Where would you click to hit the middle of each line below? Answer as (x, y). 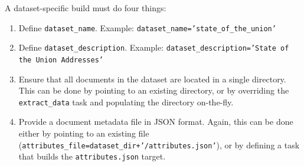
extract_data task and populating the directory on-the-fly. (126, 102)
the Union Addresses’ (61, 60)
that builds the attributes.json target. (92, 156)
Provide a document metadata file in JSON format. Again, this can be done (156, 122)
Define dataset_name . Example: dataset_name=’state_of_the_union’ (147, 27)
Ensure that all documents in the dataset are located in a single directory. (152, 79)
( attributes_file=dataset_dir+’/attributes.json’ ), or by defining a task (159, 145)
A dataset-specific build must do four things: (86, 8)
